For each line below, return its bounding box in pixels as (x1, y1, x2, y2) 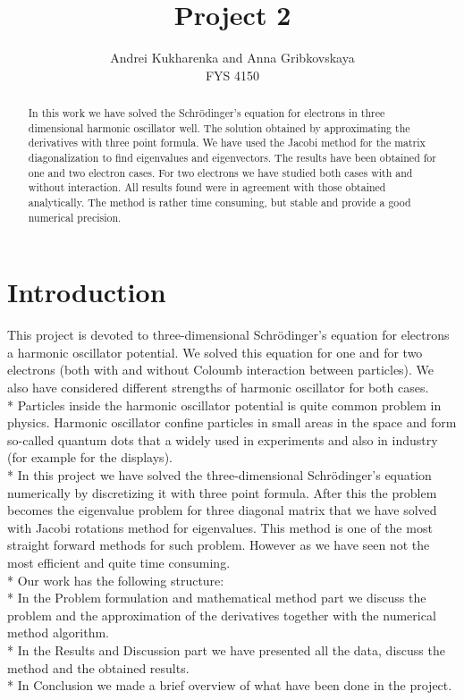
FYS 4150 (205, 65, 260, 84)
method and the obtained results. (7, 658, 190, 677)
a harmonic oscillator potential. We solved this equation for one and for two (7, 342, 423, 361)
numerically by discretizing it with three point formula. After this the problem (7, 483, 437, 502)
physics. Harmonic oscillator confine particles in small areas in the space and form (7, 413, 457, 432)
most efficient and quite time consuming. (7, 553, 231, 572)
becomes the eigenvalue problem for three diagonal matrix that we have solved (7, 501, 437, 519)
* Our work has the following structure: (7, 570, 224, 589)
